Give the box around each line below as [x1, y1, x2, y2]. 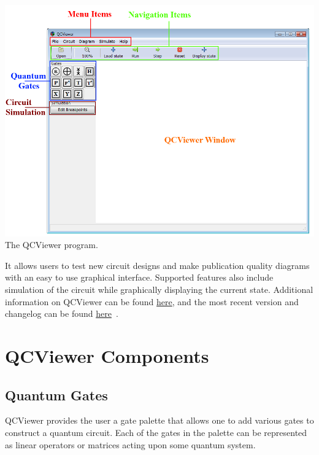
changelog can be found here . [5, 307, 118, 320]
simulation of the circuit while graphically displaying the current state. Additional [5, 283, 313, 296]
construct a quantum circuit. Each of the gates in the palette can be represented [5, 426, 307, 439]
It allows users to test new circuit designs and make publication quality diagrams [5, 259, 310, 271]
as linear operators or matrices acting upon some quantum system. [5, 438, 256, 451]
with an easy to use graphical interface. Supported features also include [5, 271, 274, 284]
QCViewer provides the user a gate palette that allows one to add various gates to [5, 414, 314, 427]
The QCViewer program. [5, 238, 98, 251]
